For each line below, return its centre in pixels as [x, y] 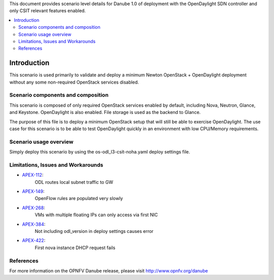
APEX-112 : [33, 175]
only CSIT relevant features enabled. [48, 11]
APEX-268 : [33, 208]
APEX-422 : [34, 241]
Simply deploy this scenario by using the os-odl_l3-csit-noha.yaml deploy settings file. [100, 152]
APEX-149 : [33, 191]
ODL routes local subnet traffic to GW [74, 182]
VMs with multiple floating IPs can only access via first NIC [96, 215]
